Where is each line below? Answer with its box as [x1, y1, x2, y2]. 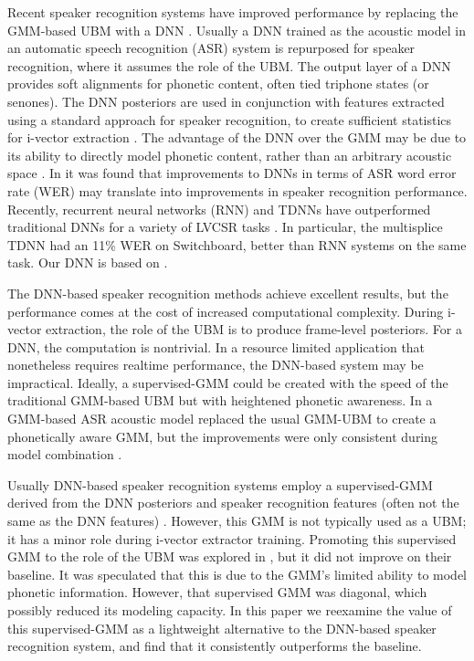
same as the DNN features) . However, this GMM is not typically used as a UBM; [7, 511, 467, 530]
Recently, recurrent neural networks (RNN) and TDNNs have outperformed [7, 199, 431, 218]
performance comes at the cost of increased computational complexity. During [7, 301, 444, 320]
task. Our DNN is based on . [7, 253, 168, 272]
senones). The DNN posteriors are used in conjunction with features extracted [7, 91, 445, 110]
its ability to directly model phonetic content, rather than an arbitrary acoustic [7, 145, 452, 164]
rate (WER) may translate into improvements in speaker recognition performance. [7, 181, 468, 200]
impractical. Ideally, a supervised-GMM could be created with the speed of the [7, 372, 448, 392]
